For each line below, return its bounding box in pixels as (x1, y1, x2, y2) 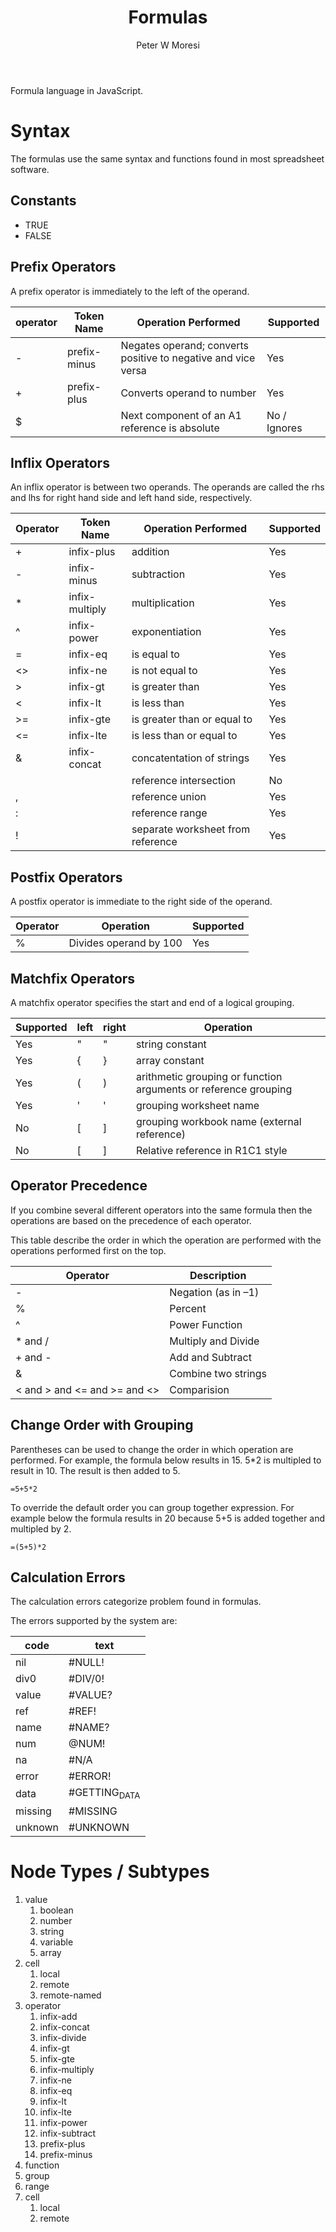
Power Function (169, 1317, 243, 1331)
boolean (39, 1904, 74, 1916)
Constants (10, 192, 77, 210)
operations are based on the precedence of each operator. (10, 1214, 252, 1226)
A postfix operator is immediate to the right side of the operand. (10, 896, 273, 908)
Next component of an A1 (120, 408, 242, 422)
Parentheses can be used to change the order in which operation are (10, 1443, 294, 1455)
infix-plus (68, 545, 116, 559)
